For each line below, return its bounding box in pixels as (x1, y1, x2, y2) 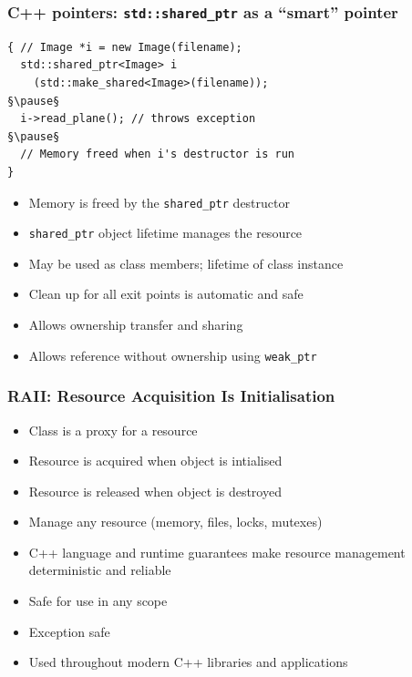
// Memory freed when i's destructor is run (20, 148, 294, 161)
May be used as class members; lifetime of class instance (28, 253, 344, 272)
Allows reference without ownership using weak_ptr (28, 345, 317, 364)
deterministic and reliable (28, 560, 171, 580)
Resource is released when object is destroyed (28, 481, 282, 500)
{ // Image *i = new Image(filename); (7, 40, 242, 54)
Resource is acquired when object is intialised (28, 451, 283, 470)
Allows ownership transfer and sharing (28, 315, 243, 334)
